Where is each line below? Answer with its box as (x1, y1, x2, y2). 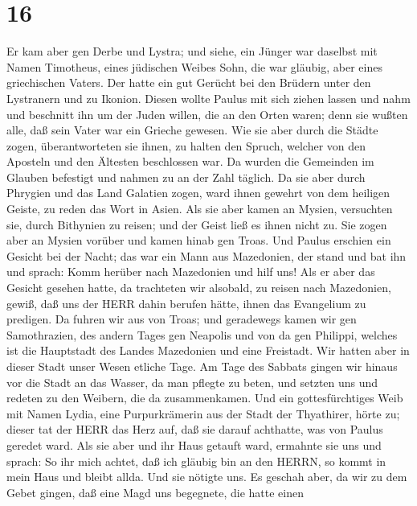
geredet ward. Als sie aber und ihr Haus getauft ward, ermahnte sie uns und (6, 436, 382, 453)
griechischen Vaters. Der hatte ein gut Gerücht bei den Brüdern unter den (6, 74, 371, 91)
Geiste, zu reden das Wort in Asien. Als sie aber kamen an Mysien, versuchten (6, 200, 393, 217)
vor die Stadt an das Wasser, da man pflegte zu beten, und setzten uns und (6, 373, 378, 390)
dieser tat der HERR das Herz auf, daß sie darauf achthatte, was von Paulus (6, 421, 383, 438)
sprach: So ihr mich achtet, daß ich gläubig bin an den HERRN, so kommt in (6, 452, 386, 469)
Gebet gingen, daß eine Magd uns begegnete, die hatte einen (6, 483, 305, 500)
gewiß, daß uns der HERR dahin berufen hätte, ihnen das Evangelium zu (6, 294, 366, 311)
